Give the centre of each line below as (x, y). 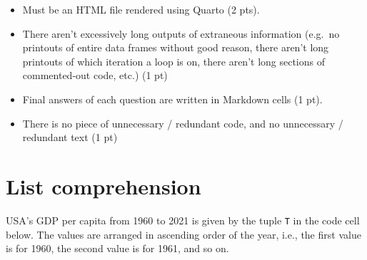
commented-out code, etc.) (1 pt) (95, 75)
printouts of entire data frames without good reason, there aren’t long (176, 47)
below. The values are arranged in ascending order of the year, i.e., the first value (183, 234)
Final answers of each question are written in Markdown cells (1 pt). (172, 99)
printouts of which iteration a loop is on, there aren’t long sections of (174, 61)
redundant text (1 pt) (70, 137)
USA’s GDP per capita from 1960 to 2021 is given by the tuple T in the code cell (183, 220)
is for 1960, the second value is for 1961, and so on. (117, 248)
